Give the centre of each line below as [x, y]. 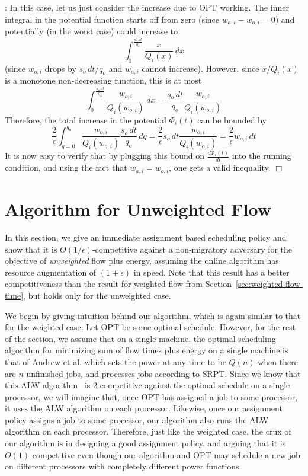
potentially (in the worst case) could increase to [91, 31]
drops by [60, 68]
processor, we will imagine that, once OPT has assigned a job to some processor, [151, 396]
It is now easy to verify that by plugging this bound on [105, 156]
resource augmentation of [51, 272]
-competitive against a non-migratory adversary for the [192, 249]
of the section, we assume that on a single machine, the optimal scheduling [140, 338]
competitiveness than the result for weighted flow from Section [118, 284]
